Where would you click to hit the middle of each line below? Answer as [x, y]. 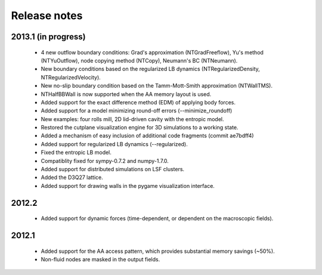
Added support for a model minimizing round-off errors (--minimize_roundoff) [137, 111]
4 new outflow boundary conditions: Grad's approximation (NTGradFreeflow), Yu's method [152, 52]
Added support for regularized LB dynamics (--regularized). [114, 144]
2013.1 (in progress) [48, 37]
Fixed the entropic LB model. [76, 153]
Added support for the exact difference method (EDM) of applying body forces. [138, 102]
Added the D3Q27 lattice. [72, 177]
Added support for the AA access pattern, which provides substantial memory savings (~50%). [158, 251]
